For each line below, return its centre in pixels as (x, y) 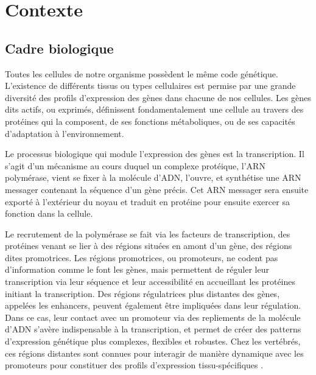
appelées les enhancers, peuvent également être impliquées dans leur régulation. (153, 305)
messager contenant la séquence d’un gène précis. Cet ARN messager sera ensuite (157, 189)
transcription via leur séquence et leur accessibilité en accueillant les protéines (150, 282)
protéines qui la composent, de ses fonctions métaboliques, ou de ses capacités (150, 121)
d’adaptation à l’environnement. (65, 133)
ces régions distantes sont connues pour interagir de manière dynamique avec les (154, 353)
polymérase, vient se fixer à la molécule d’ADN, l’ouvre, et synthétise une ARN (153, 177)
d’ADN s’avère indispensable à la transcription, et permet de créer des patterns (153, 329)
